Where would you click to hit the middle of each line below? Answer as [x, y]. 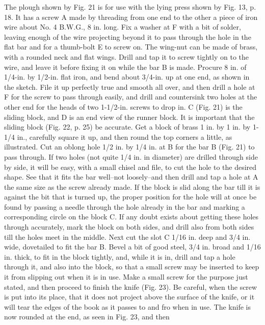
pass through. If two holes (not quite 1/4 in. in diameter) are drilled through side [131, 156]
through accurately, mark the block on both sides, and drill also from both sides [129, 227]
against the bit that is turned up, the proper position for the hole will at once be [130, 197]
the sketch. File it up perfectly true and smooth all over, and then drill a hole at [130, 86]
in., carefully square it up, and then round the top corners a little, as [125, 136]
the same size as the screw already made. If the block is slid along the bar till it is [132, 186]
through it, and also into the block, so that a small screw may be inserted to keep [132, 267]
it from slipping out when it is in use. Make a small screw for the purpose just [126, 277]
